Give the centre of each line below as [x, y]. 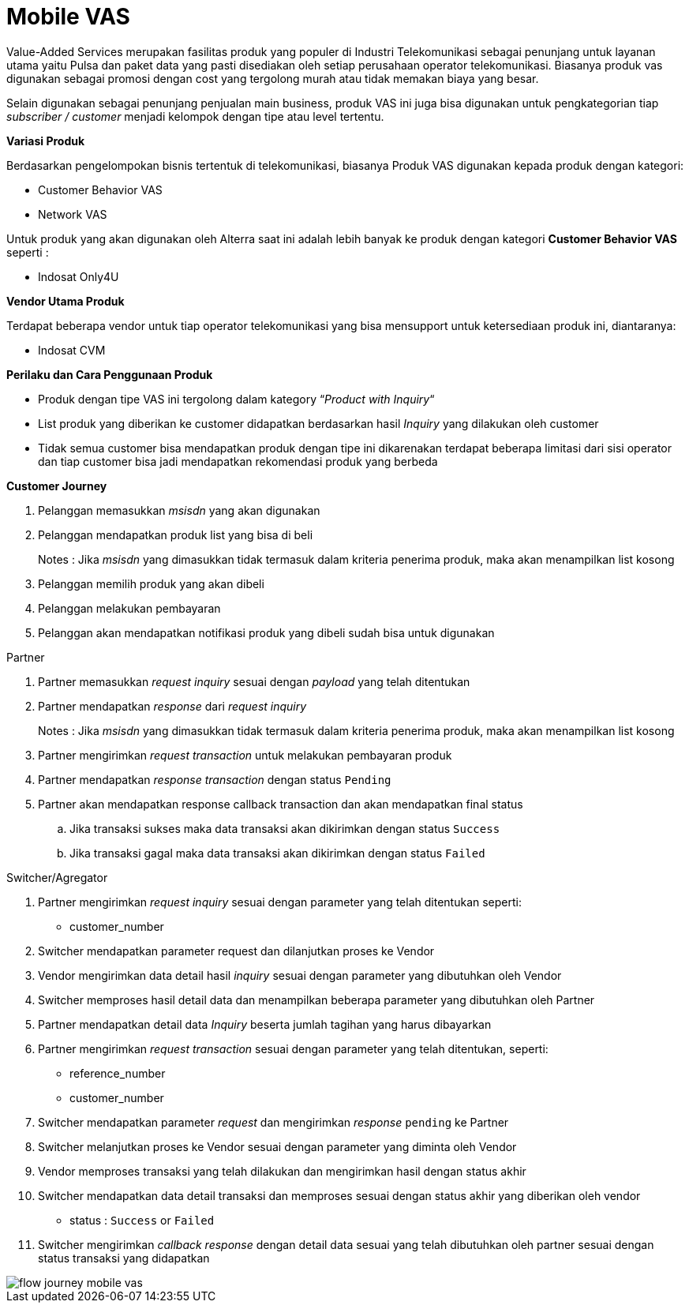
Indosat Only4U [79, 276]
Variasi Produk [46, 141]
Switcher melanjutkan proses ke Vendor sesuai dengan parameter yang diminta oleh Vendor [277, 1146]
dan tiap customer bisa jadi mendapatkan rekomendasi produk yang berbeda [238, 461]
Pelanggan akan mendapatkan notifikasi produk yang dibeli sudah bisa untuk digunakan [266, 632]
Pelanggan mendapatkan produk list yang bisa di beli [176, 534]
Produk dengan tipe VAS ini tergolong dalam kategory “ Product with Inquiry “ [236, 399]
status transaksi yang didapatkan [124, 1258]
